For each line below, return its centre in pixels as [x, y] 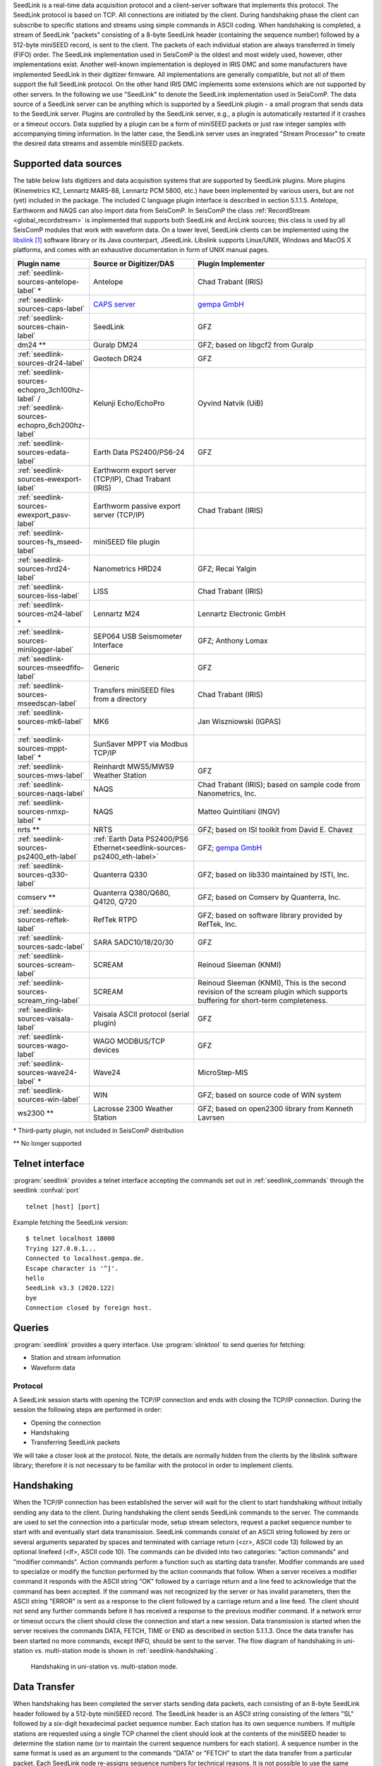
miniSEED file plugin [126, 542]
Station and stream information [76, 1358]
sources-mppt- [43, 748]
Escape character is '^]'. [72, 1268]
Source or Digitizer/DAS [134, 263]
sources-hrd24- [44, 569]
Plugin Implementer [231, 263]
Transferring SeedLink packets [75, 1442]
